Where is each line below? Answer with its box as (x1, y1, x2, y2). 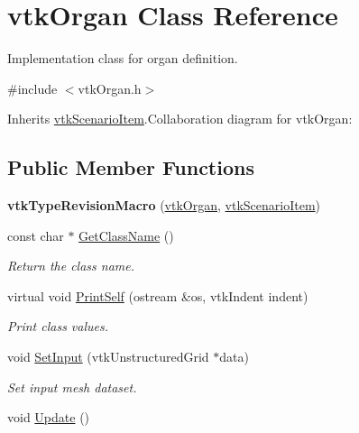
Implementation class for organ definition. (7, 49, 238, 68)
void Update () (7, 408, 90, 427)
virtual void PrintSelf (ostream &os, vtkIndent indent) (7, 286, 308, 305)
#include (7, 78, 58, 97)
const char (7, 226, 64, 244)
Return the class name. (7, 256, 134, 275)
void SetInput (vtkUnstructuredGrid (7, 347, 209, 366)
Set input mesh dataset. (7, 377, 137, 396)
